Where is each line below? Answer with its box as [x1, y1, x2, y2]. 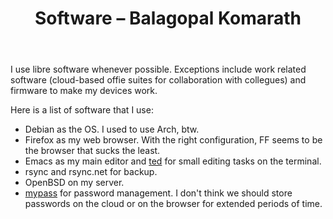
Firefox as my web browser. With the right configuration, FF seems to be [24, 134, 323, 146]
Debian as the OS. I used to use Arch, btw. [24, 123, 200, 136]
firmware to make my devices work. [10, 85, 158, 97]
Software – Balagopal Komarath [34, 7, 302, 30]
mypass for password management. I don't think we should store [24, 187, 293, 199]
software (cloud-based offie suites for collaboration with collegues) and [10, 74, 307, 86]
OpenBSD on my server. [24, 177, 125, 189]
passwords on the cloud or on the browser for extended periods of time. [24, 198, 323, 210]
